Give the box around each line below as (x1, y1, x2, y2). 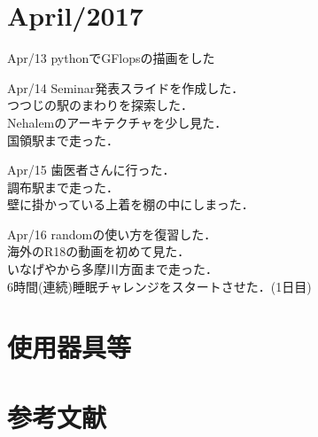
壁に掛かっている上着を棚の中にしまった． (7, 195, 254, 214)
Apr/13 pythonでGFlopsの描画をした (7, 49, 215, 67)
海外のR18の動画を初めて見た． (7, 242, 190, 261)
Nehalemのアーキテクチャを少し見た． (7, 113, 228, 131)
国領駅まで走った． (7, 130, 119, 149)
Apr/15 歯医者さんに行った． (7, 160, 175, 179)
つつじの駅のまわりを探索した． (7, 96, 193, 114)
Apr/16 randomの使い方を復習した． (7, 224, 217, 243)
